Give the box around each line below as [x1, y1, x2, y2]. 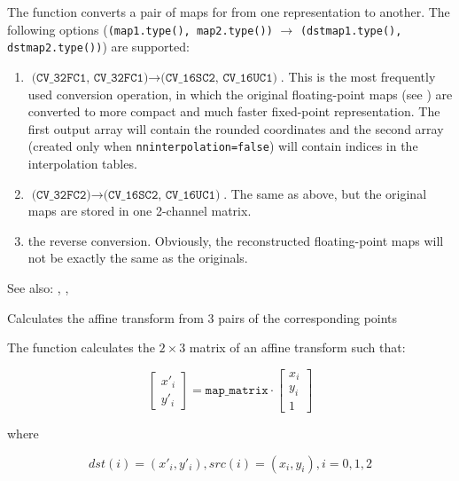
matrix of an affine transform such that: [189, 338, 406, 357]
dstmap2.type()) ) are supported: [7, 37, 190, 56]
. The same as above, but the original [223, 184, 427, 202]
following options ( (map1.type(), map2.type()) [7, 20, 273, 38]
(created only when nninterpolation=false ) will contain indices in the [27, 137, 418, 155]
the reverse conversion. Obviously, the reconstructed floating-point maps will [27, 231, 444, 249]
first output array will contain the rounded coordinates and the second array [27, 119, 444, 138]
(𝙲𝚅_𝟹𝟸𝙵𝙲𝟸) [31, 188, 91, 201]
